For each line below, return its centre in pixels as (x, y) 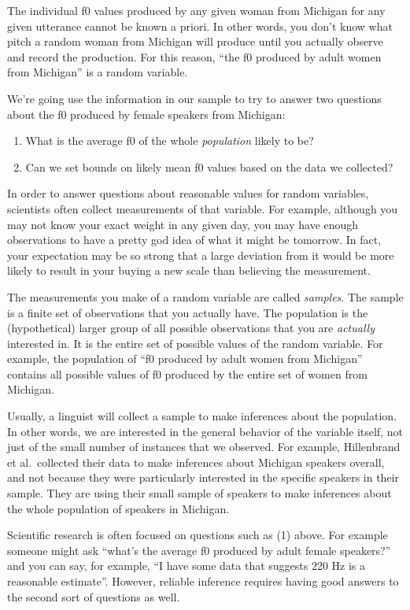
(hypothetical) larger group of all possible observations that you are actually (191, 328)
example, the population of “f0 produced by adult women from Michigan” (185, 359)
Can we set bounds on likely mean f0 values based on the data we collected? (209, 166)
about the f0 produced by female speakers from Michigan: (146, 114)
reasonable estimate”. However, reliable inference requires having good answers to (203, 581)
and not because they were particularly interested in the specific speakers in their (203, 477)
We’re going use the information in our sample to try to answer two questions (194, 98)
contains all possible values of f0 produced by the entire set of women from (187, 373)
